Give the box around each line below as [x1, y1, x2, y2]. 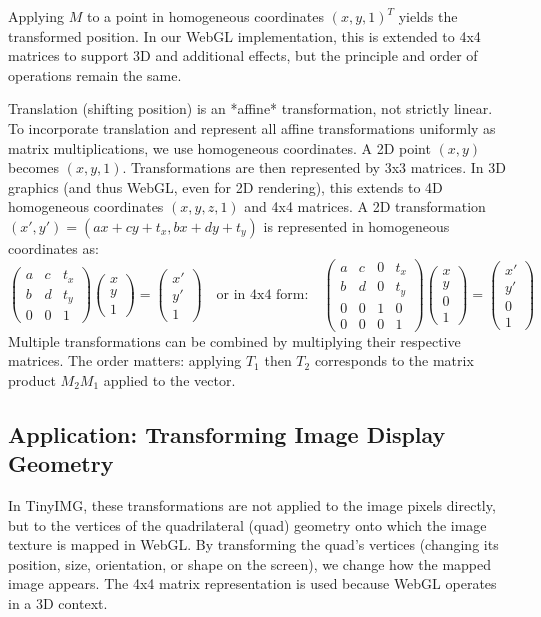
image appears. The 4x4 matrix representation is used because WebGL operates [8, 573, 497, 594]
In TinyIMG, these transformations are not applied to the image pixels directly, [8, 495, 496, 515]
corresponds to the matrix [314, 350, 474, 371]
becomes [8, 157, 60, 178]
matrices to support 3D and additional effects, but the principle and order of [8, 45, 478, 66]
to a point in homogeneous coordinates [86, 6, 324, 26]
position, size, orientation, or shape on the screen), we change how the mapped [8, 553, 492, 574]
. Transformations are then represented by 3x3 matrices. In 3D [122, 157, 506, 178]
